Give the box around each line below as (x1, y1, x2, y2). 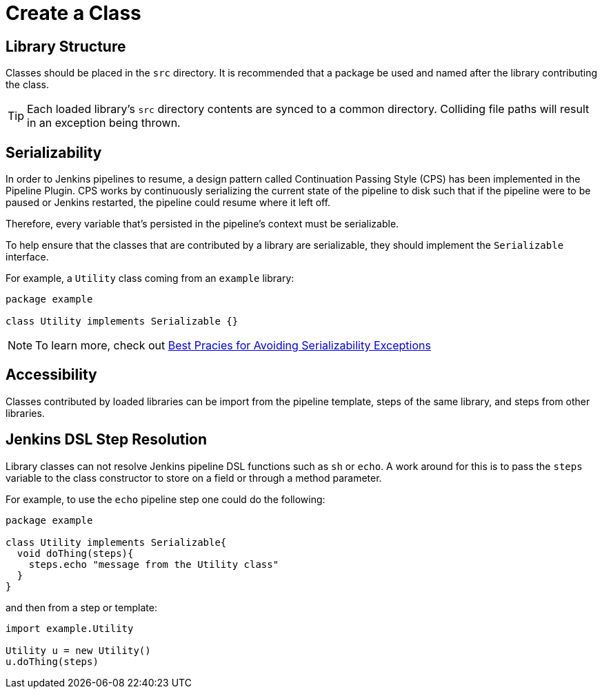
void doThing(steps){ (17, 547, 134, 559)
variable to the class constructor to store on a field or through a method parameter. (6, 471, 382, 484)
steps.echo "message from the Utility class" (28, 558, 279, 570)
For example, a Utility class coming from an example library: (6, 272, 294, 285)
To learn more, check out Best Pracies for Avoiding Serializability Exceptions (35, 338, 431, 353)
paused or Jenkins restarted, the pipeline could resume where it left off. (6, 196, 331, 209)
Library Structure (6, 37, 126, 55)
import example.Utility (6, 622, 134, 634)
